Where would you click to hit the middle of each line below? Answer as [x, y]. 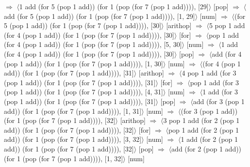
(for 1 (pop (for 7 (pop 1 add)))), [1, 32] [64, 158]
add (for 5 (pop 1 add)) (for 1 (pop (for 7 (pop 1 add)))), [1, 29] [100, 16]
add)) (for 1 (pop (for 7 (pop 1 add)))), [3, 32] [73, 139]
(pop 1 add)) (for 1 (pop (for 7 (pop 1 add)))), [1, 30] [83, 63]
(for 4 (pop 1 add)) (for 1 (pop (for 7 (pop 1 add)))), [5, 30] [93, 44]
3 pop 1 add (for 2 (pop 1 [201, 120]
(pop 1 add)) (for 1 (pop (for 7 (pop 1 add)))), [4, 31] [83, 92]
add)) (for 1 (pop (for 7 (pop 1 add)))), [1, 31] [73, 111]
